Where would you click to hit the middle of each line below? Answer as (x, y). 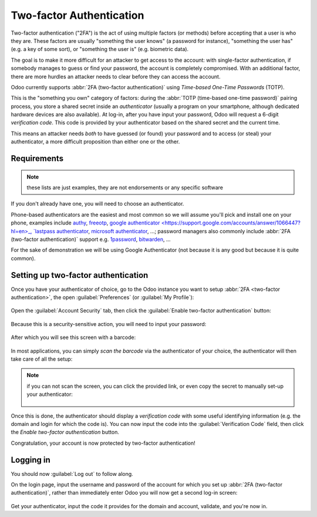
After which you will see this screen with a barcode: (73, 337)
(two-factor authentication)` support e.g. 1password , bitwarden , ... (91, 239)
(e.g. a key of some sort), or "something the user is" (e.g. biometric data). (100, 49)
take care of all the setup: (42, 359)
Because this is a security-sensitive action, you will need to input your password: (109, 324)
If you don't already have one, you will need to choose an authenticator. (97, 204)
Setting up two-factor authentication (80, 275)
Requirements (37, 159)
